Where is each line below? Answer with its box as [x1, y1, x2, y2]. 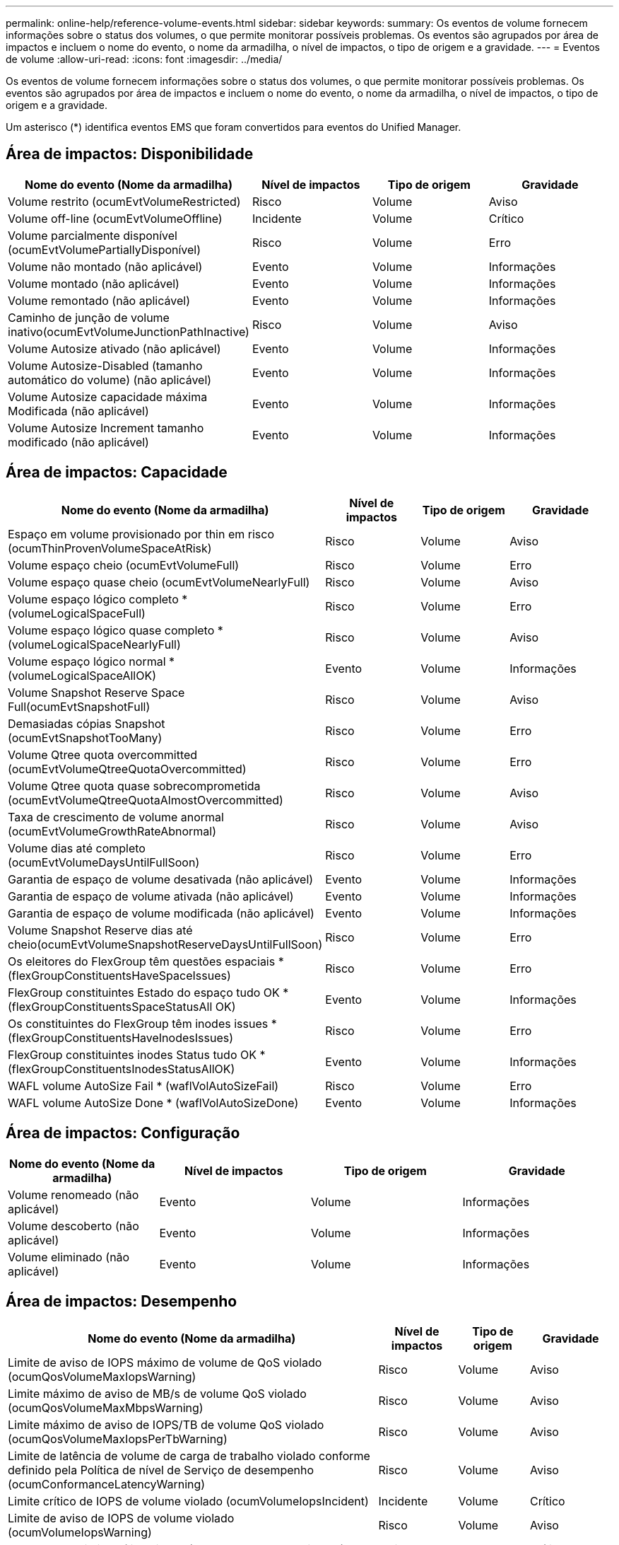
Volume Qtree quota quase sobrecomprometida [8, 778, 261, 793]
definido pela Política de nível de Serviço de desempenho [8, 1463, 314, 1478]
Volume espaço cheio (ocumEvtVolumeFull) [8, 557, 240, 572]
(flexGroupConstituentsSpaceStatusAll [8, 999, 213, 1014]
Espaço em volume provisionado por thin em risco [8, 526, 274, 541]
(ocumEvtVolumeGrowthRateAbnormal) [8, 823, 217, 838]
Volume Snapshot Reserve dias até [8, 922, 193, 937]
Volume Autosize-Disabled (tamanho [8, 358, 203, 373]
